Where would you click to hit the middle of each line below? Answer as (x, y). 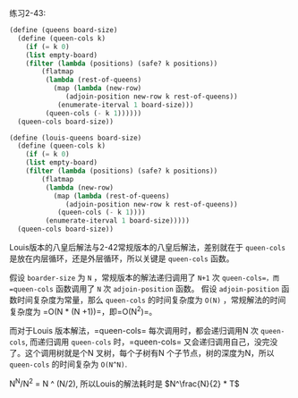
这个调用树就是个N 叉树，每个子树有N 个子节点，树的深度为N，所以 (149, 352)
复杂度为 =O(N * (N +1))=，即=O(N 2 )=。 (83, 311)
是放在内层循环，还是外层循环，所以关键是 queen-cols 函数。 (122, 258)
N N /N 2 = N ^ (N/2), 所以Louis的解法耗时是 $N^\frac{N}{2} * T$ (124, 383)
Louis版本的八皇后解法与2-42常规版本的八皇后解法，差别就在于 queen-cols (148, 247)
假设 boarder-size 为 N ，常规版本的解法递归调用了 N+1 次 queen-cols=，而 (145, 277)
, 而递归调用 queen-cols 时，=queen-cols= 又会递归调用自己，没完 (148, 342)
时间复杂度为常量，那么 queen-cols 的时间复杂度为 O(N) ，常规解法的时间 (151, 300)
